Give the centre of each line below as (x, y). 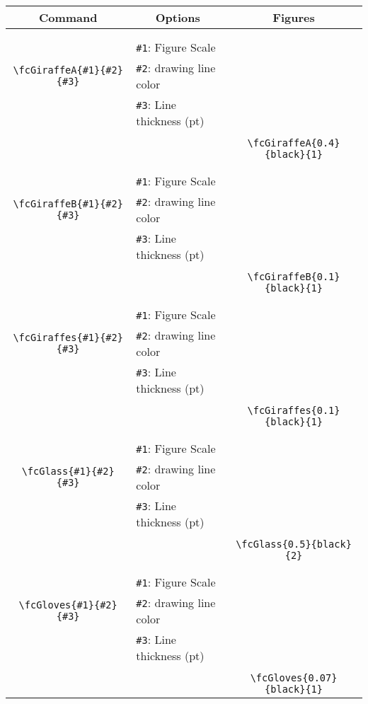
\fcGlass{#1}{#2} (68, 471)
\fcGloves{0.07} (294, 678)
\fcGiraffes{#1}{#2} (68, 337)
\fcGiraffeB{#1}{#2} (68, 204)
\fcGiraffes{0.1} (294, 410)
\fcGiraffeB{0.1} (294, 277)
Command (68, 17)
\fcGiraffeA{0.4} (294, 143)
